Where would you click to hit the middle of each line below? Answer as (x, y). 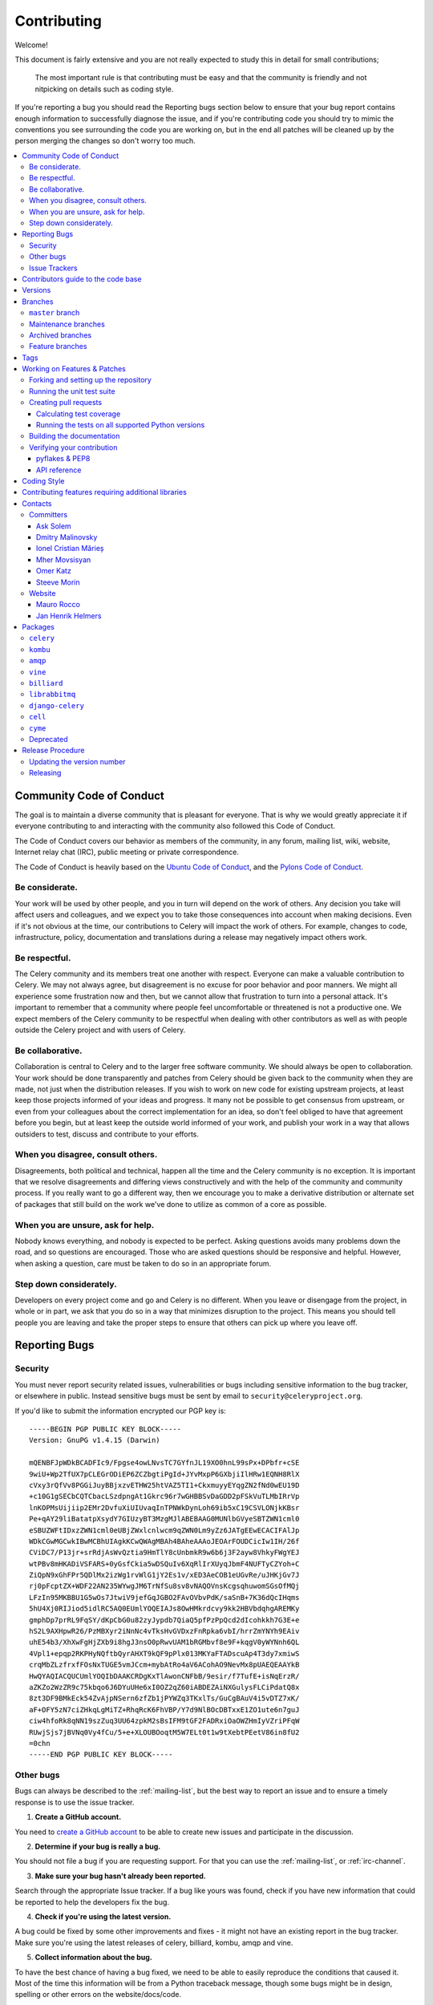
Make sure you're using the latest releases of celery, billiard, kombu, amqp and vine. (154, 1942)
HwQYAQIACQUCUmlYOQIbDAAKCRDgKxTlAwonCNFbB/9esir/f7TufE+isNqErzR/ (164, 1676)
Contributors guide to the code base (82, 279)
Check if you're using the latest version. (103, 1916)
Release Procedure (53, 751)
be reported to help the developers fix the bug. (92, 1902)
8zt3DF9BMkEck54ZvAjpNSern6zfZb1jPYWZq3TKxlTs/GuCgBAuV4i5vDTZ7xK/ (164, 1699)
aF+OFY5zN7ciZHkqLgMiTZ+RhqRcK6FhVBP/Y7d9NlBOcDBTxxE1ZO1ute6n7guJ (164, 1709)
